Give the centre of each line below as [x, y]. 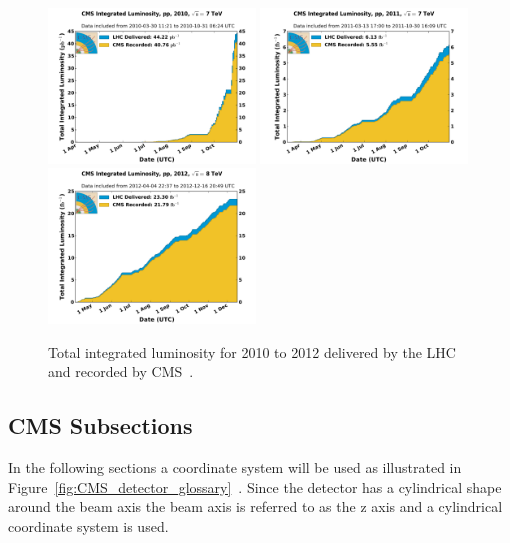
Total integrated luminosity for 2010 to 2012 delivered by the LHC [252, 351]
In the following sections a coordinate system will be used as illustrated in [235, 467]
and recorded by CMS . [121, 371]
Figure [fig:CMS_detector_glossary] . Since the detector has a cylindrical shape [255, 486]
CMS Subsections [100, 425]
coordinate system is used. [88, 525]
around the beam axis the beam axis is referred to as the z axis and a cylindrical [255, 506]
